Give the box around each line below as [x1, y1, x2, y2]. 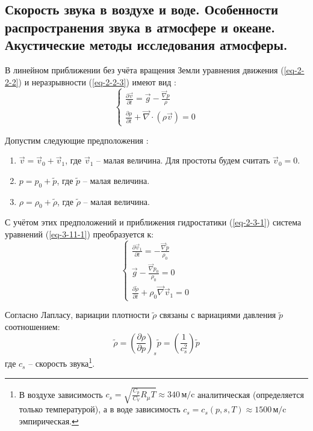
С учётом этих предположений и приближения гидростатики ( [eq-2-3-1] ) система [5, 216, 302, 228]
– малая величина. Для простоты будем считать [96, 154, 270, 167]
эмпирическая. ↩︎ [19, 414, 79, 427]
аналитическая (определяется [197, 388, 304, 400]
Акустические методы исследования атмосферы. [5, 35, 288, 54]
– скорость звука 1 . [28, 355, 95, 370]
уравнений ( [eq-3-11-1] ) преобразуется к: [5, 228, 154, 240]
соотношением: [5, 320, 60, 333]
